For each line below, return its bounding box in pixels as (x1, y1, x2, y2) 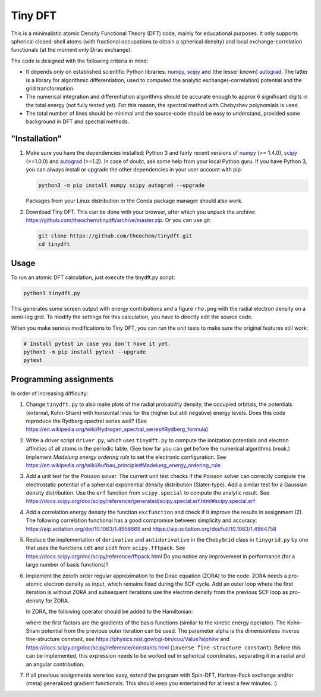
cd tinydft (38, 241, 70, 248)
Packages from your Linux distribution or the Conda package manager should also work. (26, 197, 243, 205)
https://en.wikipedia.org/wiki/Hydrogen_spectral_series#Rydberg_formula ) (26, 426, 208, 433)
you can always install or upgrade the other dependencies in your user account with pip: (26, 166, 243, 173)
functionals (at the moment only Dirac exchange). (11, 46, 133, 54)
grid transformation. (26, 85, 75, 92)
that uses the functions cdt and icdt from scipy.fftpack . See (26, 545, 185, 552)
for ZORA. (45, 597, 70, 604)
